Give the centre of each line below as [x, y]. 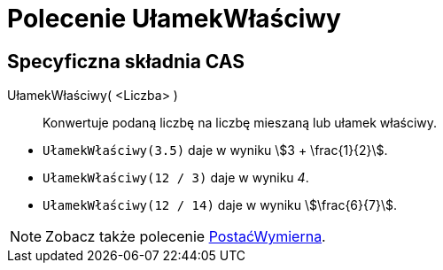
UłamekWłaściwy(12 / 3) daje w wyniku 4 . [176, 178]
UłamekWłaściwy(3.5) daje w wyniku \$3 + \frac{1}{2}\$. [215, 150]
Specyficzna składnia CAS [126, 61]
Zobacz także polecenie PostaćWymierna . [186, 237]
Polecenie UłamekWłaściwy [174, 19]
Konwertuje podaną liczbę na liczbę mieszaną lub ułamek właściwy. [240, 123]
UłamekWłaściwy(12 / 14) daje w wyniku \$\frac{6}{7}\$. [220, 205]
